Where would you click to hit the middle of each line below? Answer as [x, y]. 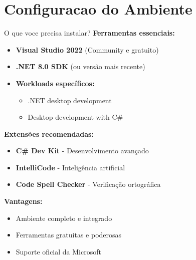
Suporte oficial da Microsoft [58, 251]
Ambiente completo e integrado [64, 218]
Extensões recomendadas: [49, 134]
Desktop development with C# [75, 117]
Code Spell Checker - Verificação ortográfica [88, 184]
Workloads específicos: [55, 83]
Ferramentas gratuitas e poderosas [69, 235]
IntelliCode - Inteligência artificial [70, 167]
